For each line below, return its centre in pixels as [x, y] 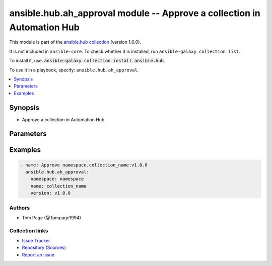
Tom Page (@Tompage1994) [52, 217]
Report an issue [38, 254]
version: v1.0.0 [50, 193]
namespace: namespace [57, 179]
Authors [20, 208]
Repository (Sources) [44, 248]
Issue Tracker [36, 241]
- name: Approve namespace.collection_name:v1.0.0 [84, 165]
